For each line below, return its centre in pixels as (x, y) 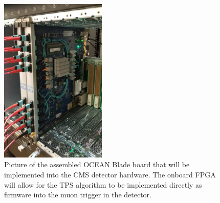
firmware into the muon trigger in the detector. (78, 195)
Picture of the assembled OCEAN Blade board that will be (97, 164)
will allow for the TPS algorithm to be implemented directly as (103, 184)
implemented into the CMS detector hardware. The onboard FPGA (110, 174)
